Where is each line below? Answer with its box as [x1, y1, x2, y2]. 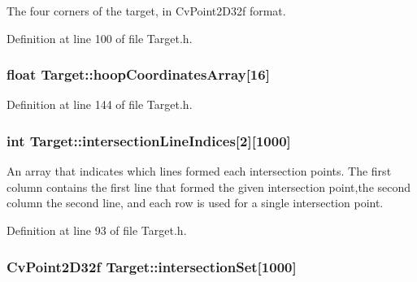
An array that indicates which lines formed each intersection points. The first [7, 163, 392, 180]
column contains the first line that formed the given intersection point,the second [7, 178, 411, 195]
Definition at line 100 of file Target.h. [7, 29, 193, 46]
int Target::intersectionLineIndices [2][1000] [7, 130, 291, 150]
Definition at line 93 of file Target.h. [7, 222, 187, 238]
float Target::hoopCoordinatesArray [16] [7, 64, 270, 85]
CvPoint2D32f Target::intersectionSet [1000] [7, 256, 297, 276]
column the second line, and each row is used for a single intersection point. [7, 194, 384, 211]
